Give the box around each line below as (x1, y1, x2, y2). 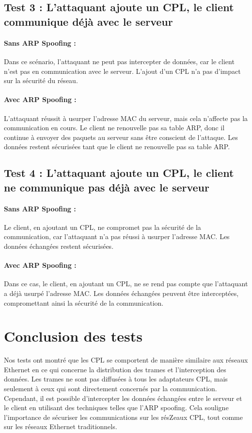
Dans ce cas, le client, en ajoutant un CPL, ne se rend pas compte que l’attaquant (4, 278, 248, 289)
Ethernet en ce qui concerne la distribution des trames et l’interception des (4, 364, 226, 374)
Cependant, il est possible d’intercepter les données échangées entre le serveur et (4, 393, 242, 403)
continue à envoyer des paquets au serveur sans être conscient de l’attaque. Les (4, 132, 238, 142)
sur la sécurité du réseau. (4, 75, 78, 86)
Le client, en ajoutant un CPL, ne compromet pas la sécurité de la (4, 222, 201, 232)
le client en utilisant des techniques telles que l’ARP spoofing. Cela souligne (4, 402, 229, 413)
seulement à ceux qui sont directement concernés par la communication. (4, 383, 217, 393)
